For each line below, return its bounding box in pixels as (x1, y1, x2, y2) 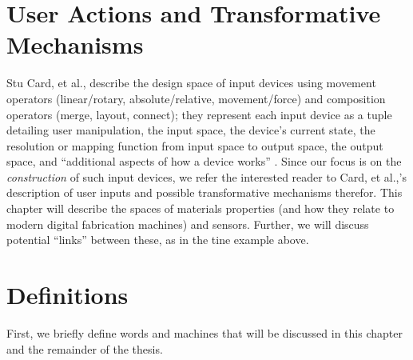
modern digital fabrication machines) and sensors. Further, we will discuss (6, 215, 369, 232)
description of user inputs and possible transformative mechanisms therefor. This (6, 184, 403, 201)
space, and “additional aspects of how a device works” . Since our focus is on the (6, 153, 402, 170)
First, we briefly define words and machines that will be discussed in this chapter (6, 324, 403, 341)
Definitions (6, 278, 129, 311)
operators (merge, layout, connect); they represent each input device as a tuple (6, 106, 392, 122)
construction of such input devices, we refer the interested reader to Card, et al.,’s (6, 168, 407, 185)
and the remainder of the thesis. (6, 340, 163, 357)
